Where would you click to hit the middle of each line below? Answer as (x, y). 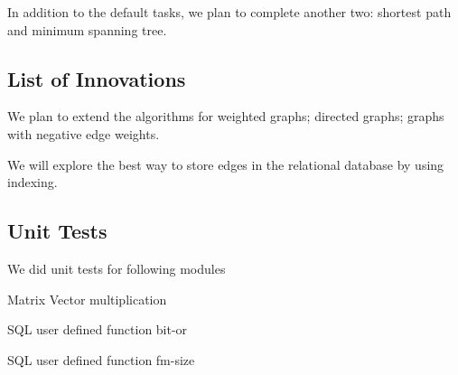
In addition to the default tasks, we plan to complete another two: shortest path (229, 12)
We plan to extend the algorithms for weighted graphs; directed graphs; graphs (226, 116)
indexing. (33, 182)
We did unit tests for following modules (117, 268)
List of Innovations (97, 78)
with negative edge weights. (84, 133)
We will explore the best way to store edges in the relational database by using (226, 164)
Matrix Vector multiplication (87, 299)
